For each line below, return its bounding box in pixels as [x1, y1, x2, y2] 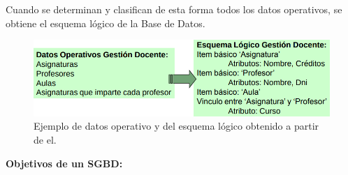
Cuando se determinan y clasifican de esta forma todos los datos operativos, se [6, 2, 342, 16]
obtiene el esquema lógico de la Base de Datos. [6, 15, 205, 30]
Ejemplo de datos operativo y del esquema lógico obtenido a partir [34, 119, 319, 133]
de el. [34, 132, 57, 147]
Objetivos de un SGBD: [6, 155, 123, 170]
